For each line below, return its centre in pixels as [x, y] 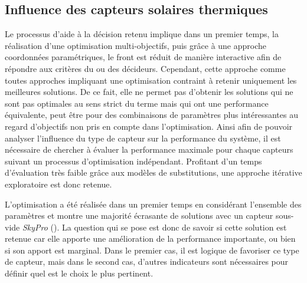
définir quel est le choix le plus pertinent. [79, 273]
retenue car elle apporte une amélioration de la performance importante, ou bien [150, 238]
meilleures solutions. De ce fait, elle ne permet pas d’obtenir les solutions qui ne [149, 92]
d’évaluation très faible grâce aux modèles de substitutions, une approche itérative [153, 172]
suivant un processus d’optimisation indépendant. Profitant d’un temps [133, 161]
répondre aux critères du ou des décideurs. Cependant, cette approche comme [145, 68]
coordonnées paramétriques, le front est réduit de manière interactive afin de [143, 57]
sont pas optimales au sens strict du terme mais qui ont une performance [137, 103]
